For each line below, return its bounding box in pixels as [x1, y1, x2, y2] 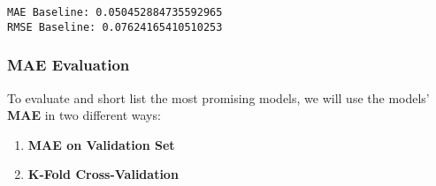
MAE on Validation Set [27, 135, 175, 153]
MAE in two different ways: [7, 106, 161, 124]
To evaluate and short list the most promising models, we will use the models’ [7, 88, 430, 107]
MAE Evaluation [7, 54, 130, 76]
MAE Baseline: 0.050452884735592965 [7, 6, 223, 19]
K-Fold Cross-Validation [27, 165, 179, 183]
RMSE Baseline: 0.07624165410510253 [7, 20, 223, 33]
